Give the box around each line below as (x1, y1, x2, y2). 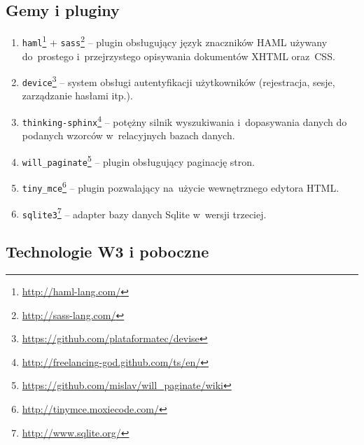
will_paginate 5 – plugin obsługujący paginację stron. (22, 152, 255, 169)
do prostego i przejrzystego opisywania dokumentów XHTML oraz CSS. (22, 48, 335, 63)
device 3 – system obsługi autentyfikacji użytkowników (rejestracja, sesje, (22, 73, 335, 89)
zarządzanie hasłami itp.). (22, 88, 133, 103)
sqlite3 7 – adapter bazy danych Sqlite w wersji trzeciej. (22, 204, 267, 221)
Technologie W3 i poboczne (6, 241, 209, 262)
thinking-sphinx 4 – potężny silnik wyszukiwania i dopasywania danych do (22, 113, 347, 129)
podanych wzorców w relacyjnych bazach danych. (22, 128, 235, 143)
